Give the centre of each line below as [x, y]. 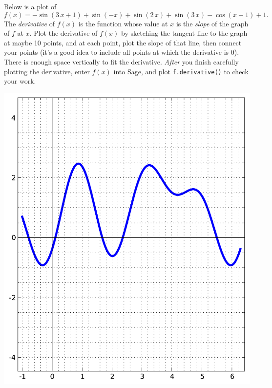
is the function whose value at [123, 23]
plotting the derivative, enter [47, 71]
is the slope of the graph [212, 23]
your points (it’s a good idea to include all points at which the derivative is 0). [122, 52]
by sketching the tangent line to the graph [184, 33]
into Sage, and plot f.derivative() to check [181, 71]
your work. [20, 81]
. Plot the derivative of [63, 33]
